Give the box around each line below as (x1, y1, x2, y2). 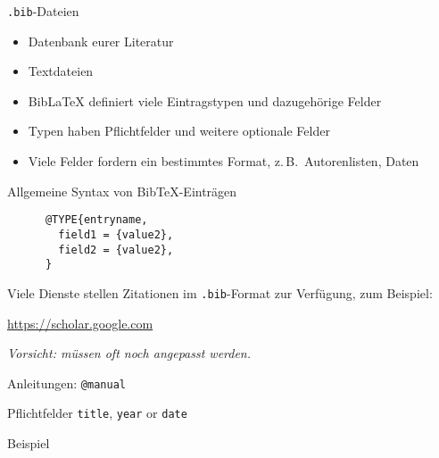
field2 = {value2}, (58, 243, 174, 256)
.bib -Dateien (7, 2, 79, 20)
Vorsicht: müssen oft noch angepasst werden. (7, 344, 252, 362)
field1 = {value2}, (58, 228, 174, 241)
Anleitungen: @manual (7, 373, 126, 392)
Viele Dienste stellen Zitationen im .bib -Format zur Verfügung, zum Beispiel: (7, 283, 433, 302)
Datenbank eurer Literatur (28, 31, 174, 50)
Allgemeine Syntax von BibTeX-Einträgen (7, 181, 237, 200)
